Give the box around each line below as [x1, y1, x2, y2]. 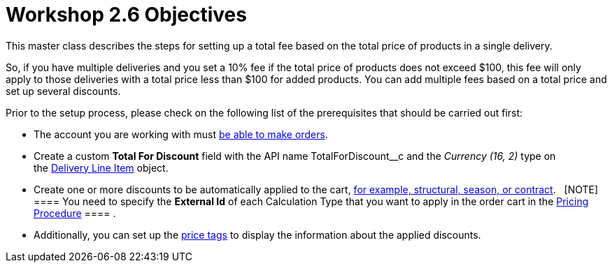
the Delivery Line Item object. [34, 161, 169, 174]
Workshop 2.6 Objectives [6, 3, 247, 27]
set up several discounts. [6, 84, 121, 97]
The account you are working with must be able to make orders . [34, 128, 328, 140]
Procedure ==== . [34, 207, 116, 219]
